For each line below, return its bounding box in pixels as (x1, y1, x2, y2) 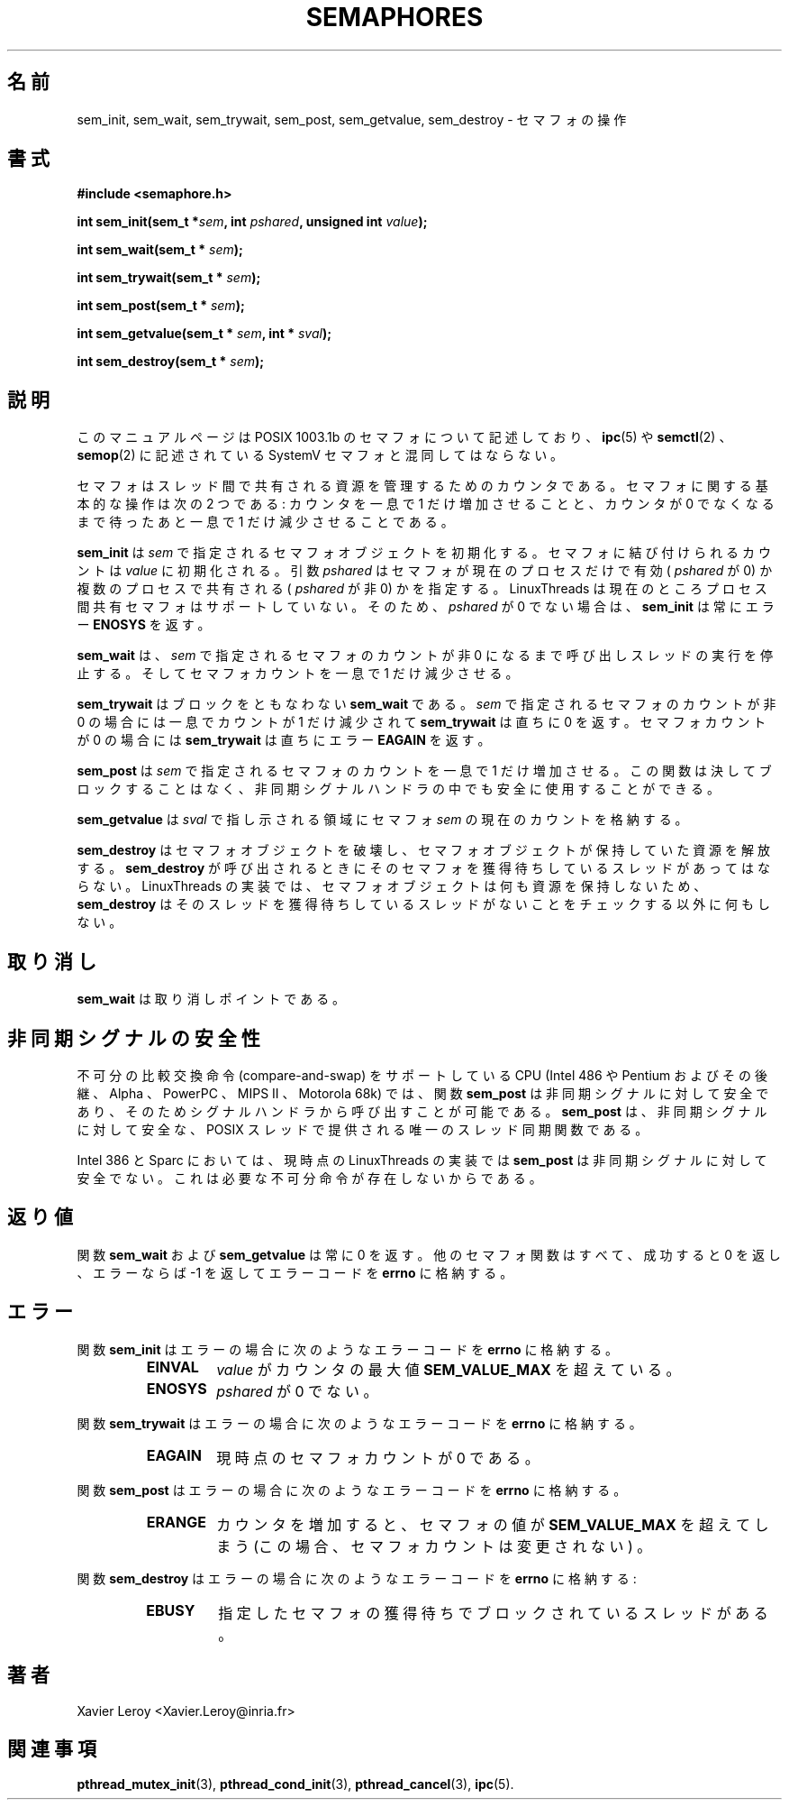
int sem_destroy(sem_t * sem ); (77, 353, 265, 370)
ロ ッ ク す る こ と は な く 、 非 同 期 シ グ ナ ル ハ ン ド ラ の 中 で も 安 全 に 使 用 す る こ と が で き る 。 (77, 781, 720, 797)
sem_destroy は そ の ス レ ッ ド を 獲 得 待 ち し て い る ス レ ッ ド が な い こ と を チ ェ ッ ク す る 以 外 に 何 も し (77, 896, 770, 913)
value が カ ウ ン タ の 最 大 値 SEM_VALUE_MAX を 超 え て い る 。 (216, 1360, 681, 1379)
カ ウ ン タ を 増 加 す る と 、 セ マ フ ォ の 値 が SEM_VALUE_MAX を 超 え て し (216, 1515, 769, 1534)
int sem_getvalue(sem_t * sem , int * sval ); (77, 326, 331, 342)
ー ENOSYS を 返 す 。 (77, 617, 211, 633)
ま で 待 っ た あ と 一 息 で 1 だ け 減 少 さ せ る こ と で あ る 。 (77, 514, 454, 530)
